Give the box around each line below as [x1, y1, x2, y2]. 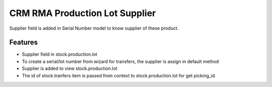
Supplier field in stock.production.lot [22, 51, 98, 57]
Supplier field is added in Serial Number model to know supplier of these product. [9, 25, 179, 31]
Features [9, 38, 38, 47]
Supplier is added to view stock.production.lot [22, 65, 118, 71]
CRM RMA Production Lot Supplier [9, 8, 156, 19]
